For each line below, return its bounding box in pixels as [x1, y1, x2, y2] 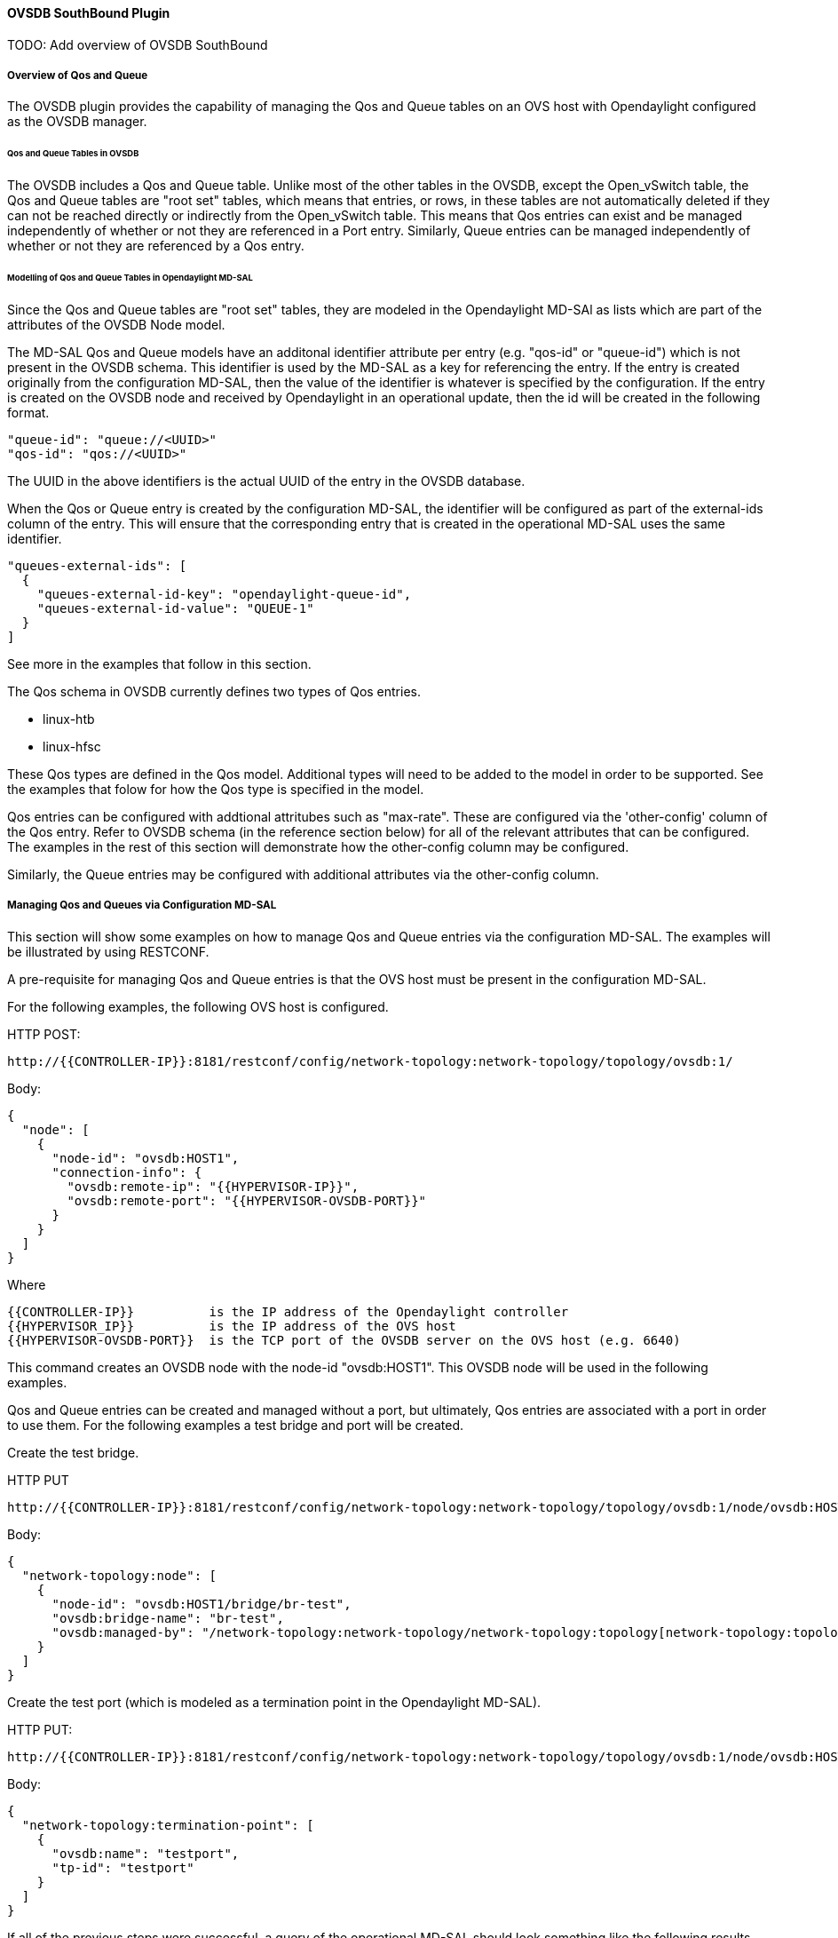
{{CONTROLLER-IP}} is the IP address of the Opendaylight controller [7, 1304, 569, 1319]
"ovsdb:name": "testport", [51, 1846, 240, 1861]
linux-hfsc [43, 738, 101, 754]
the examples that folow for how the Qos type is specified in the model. [7, 781, 424, 797]
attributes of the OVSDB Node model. [7, 316, 225, 332]
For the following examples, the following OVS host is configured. [7, 998, 389, 1014]
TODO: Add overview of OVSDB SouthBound [7, 36, 268, 52]
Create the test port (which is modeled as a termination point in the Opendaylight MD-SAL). [7, 1694, 542, 1710]
